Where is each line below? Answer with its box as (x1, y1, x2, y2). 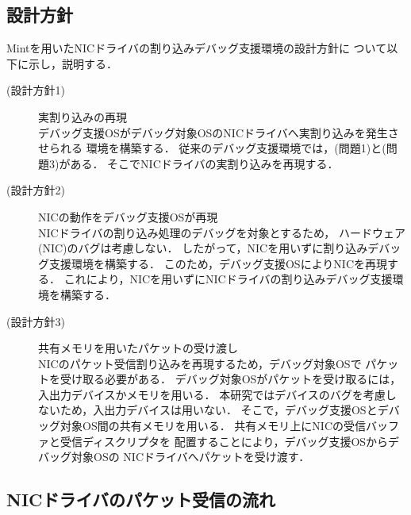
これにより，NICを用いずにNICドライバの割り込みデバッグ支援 (63, 271, 393, 287)
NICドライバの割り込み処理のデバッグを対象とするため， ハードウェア (38, 224, 405, 240)
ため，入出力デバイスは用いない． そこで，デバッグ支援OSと (60, 402, 378, 418)
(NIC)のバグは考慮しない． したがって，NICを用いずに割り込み (38, 240, 368, 256)
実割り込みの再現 (38, 108, 127, 125)
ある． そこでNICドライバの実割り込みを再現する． (70, 155, 339, 171)
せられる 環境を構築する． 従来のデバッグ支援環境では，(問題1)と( (38, 140, 386, 156)
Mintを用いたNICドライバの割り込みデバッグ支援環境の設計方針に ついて (6, 40, 387, 56)
